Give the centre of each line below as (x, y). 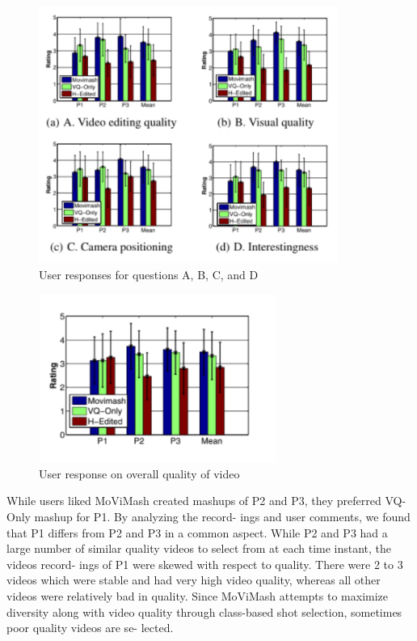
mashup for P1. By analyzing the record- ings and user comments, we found (222, 516)
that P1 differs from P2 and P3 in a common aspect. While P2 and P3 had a (197, 532)
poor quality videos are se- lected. (90, 628)
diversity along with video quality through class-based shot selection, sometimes (204, 611)
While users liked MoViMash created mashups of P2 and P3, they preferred (194, 501)
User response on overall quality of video (139, 473)
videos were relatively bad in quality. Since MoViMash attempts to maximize (198, 595)
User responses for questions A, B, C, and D (149, 274)
